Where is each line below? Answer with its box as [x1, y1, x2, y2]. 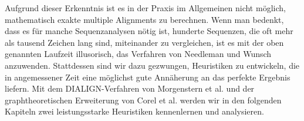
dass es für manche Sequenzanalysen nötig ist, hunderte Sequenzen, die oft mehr [5, 25, 293, 37]
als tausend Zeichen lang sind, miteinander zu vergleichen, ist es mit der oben [5, 36, 284, 48]
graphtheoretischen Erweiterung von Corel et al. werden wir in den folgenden [5, 93, 282, 106]
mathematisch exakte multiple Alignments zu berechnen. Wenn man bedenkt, [5, 13, 284, 25]
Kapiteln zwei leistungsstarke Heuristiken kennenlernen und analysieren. [5, 105, 264, 117]
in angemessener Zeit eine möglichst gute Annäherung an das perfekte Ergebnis [5, 70, 291, 83]
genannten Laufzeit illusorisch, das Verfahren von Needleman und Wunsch [5, 48, 272, 60]
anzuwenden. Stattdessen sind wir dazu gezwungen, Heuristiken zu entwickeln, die [5, 59, 300, 71]
